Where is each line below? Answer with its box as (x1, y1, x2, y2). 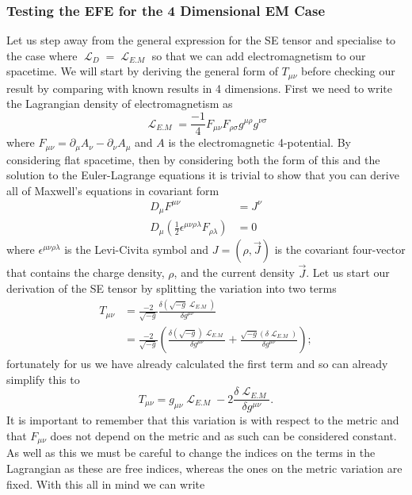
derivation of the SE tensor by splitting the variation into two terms (6, 280, 337, 297)
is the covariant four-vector (274, 241, 406, 258)
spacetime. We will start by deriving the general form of (6, 63, 278, 79)
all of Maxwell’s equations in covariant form (6, 182, 219, 198)
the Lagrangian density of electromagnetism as (6, 95, 233, 112)
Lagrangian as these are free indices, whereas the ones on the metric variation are (6, 459, 402, 476)
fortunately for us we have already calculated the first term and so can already (6, 355, 388, 372)
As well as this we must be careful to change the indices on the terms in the (6, 444, 376, 461)
